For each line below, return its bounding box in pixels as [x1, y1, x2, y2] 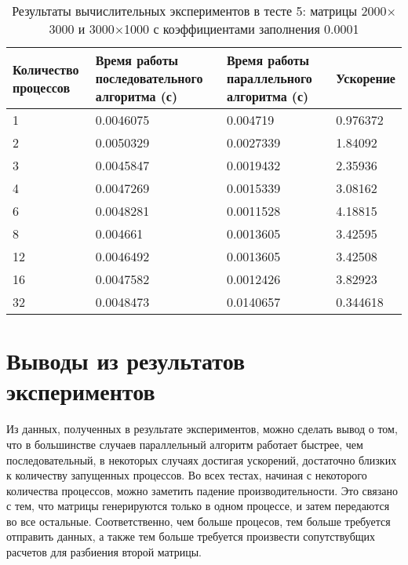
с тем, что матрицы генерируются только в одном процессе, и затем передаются [6, 498, 390, 514]
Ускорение [336, 69, 395, 87]
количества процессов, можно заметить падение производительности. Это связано [6, 482, 398, 498]
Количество [13, 60, 79, 78]
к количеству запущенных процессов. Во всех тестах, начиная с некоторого [6, 467, 367, 483]
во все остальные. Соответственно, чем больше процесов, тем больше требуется [6, 512, 391, 529]
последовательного [95, 69, 203, 87]
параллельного [226, 69, 312, 87]
